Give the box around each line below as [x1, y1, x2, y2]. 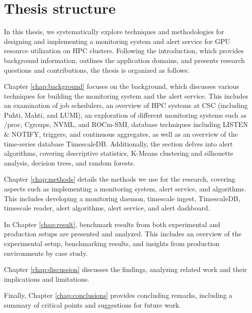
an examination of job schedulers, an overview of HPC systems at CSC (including [4, 100, 248, 110]
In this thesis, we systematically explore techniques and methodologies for [4, 26, 225, 37]
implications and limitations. [4, 273, 90, 284]
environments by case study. [4, 248, 88, 258]
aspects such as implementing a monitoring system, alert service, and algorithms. [4, 184, 246, 194]
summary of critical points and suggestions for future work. [4, 299, 181, 310]
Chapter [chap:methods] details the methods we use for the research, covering [4, 174, 235, 184]
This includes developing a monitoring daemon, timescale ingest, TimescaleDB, [4, 193, 240, 203]
